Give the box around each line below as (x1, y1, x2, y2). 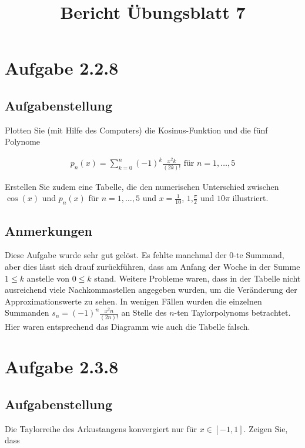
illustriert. (232, 192, 269, 204)
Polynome (5, 135, 41, 148)
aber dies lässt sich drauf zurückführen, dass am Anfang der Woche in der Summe (5, 260, 300, 272)
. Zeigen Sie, (243, 422, 288, 434)
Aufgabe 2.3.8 (5, 355, 119, 379)
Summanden (5, 306, 49, 319)
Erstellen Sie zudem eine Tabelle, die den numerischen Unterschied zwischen (5, 180, 279, 192)
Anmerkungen (5, 221, 92, 239)
